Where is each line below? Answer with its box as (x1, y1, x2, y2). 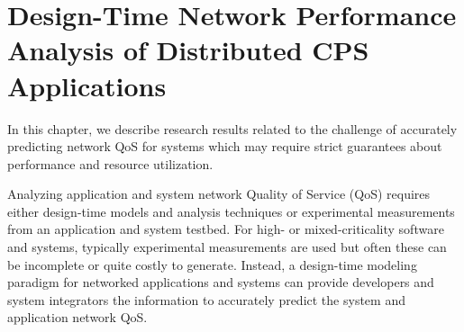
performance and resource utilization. (7, 154, 214, 173)
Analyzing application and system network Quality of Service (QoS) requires (7, 184, 431, 203)
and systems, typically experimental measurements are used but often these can (7, 238, 447, 256)
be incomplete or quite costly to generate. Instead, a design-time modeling (7, 255, 417, 274)
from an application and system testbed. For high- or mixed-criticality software (7, 220, 444, 238)
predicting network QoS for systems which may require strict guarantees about (7, 137, 442, 156)
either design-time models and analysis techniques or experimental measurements (7, 202, 455, 220)
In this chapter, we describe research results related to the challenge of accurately (7, 119, 458, 138)
